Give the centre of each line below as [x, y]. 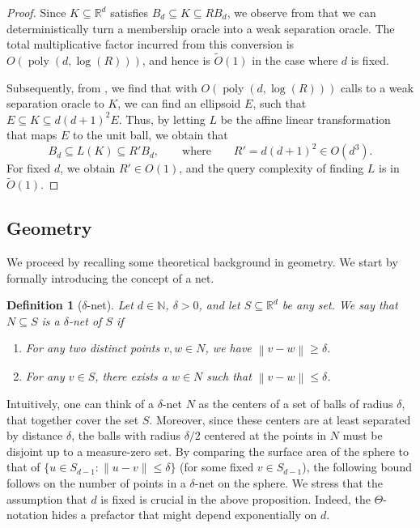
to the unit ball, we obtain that [150, 135]
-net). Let [110, 305]
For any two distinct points [93, 348]
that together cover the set [73, 419]
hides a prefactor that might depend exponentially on [185, 515]
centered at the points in [265, 435]
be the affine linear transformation [305, 119]
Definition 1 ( [45, 305]
